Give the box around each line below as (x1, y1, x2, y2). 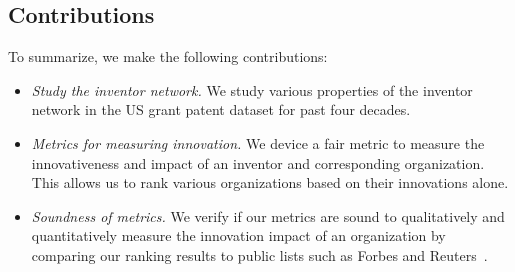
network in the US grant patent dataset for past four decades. (31, 99, 411, 120)
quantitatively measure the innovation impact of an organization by (31, 225, 446, 246)
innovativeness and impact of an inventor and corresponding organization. (31, 152, 485, 173)
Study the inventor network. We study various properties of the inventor (31, 79, 473, 100)
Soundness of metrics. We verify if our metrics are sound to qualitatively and (31, 205, 505, 226)
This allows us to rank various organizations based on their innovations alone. (31, 172, 509, 193)
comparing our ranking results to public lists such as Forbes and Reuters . (31, 244, 488, 265)
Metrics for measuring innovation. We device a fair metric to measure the (31, 132, 485, 153)
